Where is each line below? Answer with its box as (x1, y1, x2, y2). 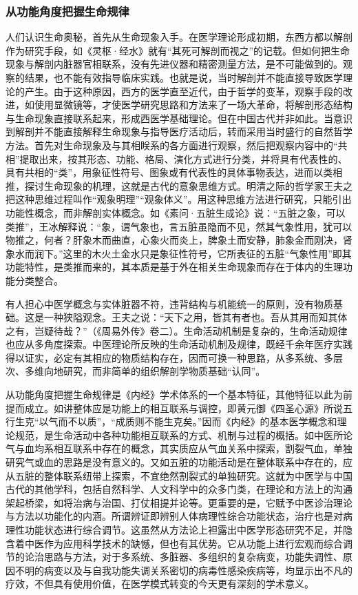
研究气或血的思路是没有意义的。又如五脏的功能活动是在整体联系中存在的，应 (6, 455, 352, 469)
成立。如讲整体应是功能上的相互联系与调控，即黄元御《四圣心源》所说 (24, 400, 343, 415)
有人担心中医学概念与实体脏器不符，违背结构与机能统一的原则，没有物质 (6, 296, 333, 311)
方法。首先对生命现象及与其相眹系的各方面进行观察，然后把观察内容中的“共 (6, 137, 348, 152)
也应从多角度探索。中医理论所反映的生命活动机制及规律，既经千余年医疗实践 (6, 337, 352, 351)
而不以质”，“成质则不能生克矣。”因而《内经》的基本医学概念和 (58, 414, 337, 429)
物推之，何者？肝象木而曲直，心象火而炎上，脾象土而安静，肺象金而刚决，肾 (6, 233, 352, 247)
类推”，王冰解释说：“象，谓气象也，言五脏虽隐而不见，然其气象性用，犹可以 (6, 219, 352, 233)
